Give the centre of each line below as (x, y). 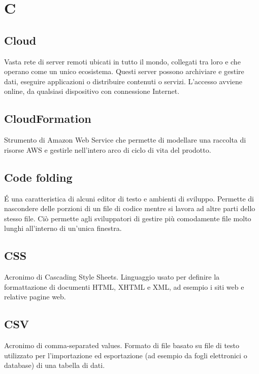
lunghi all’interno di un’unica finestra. (63, 228)
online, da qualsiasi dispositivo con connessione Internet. (92, 91)
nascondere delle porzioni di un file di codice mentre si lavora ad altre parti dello (130, 208)
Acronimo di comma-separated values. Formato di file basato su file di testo (122, 345)
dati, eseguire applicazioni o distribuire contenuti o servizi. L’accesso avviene (123, 81)
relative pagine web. (35, 297)
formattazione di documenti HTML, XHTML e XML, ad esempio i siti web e (124, 286)
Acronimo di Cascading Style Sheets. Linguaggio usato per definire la (112, 277)
